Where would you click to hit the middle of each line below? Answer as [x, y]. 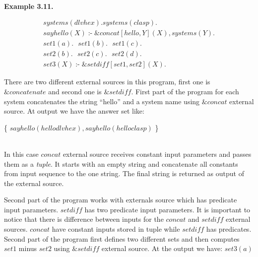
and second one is [75, 91]
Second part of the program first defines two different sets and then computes [122, 238]
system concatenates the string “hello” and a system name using [102, 101]
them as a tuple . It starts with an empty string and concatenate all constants [121, 163]
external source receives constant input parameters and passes [157, 154]
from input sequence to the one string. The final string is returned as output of [124, 173]
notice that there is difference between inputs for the [84, 219]
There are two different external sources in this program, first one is [107, 82]
